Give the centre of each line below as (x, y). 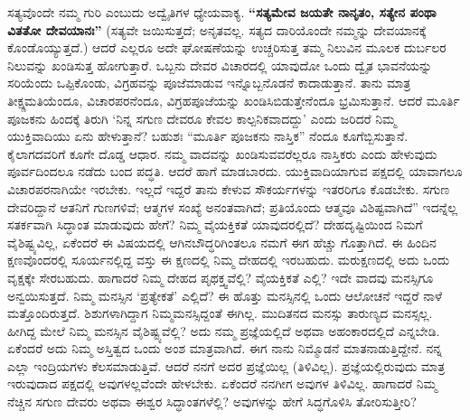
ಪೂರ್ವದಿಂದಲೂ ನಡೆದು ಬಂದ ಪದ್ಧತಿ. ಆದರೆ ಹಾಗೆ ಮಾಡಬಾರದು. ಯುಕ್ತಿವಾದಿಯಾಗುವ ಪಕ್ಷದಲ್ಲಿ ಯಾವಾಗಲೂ (235, 171)
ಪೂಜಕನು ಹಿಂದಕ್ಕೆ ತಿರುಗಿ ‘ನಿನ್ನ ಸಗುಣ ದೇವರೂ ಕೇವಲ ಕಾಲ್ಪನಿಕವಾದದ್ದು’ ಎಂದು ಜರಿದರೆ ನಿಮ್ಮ (202, 118)
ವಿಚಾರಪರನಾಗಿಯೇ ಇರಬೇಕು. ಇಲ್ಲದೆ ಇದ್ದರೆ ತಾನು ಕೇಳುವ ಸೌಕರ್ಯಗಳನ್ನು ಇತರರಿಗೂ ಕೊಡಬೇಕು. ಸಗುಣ (229, 188)
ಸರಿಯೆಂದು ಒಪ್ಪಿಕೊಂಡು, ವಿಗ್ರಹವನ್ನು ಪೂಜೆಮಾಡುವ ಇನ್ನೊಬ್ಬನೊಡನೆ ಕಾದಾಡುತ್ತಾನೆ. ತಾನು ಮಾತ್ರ (209, 83)
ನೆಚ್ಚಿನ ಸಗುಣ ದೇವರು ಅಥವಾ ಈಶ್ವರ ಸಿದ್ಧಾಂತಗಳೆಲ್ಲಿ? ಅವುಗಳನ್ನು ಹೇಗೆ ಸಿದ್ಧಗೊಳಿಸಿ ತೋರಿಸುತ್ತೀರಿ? (212, 401)
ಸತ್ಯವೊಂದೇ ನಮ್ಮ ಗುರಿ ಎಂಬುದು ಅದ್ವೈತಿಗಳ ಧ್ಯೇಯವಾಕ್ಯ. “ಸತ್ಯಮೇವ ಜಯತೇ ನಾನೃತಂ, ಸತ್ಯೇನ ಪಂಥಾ (222, 12)
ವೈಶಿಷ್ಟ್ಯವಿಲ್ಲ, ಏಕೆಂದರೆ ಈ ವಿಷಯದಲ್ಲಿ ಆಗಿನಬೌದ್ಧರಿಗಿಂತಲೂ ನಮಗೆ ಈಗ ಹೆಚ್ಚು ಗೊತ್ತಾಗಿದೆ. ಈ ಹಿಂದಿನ (222, 242)
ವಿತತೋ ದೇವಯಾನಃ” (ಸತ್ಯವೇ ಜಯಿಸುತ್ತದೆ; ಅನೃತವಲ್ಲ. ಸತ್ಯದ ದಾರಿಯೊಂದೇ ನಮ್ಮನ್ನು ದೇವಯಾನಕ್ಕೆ (217, 29)
